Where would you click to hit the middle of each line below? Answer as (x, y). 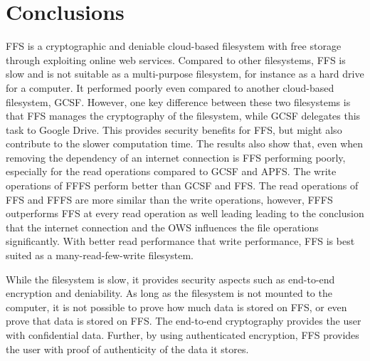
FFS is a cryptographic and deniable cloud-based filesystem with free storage (174, 46)
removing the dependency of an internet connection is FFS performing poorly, (176, 157)
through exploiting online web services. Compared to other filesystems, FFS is (176, 59)
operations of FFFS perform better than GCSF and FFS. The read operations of (182, 185)
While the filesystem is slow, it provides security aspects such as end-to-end (170, 279)
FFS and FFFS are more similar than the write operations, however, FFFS (169, 199)
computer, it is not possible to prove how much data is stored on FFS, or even (176, 307)
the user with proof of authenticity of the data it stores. (127, 349)
